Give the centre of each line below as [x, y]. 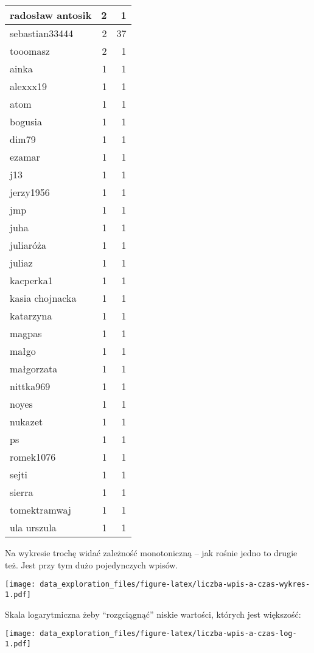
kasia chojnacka [43, 298]
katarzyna [31, 316]
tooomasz [30, 51]
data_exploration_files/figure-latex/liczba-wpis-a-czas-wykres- [175, 585]
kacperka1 [31, 280]
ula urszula [33, 527]
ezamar [25, 157]
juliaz [21, 263]
